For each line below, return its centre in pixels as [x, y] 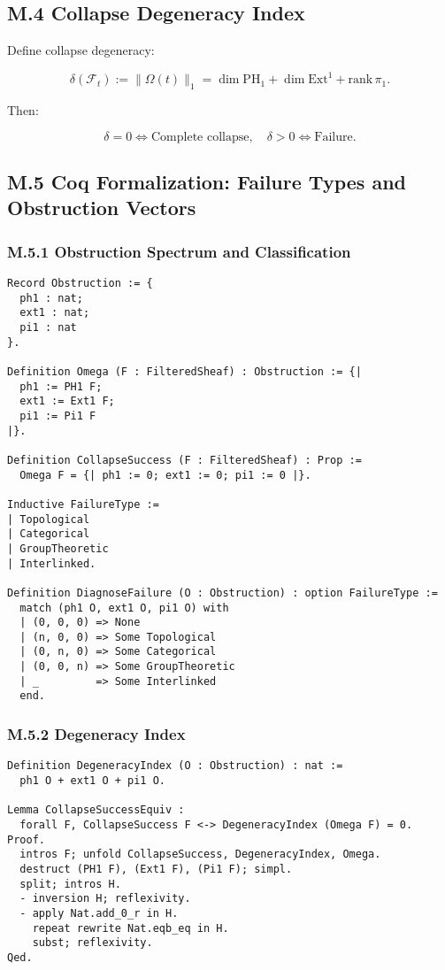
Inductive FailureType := [83, 504]
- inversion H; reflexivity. [105, 899]
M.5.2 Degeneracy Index [96, 734]
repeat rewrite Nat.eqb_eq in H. [130, 928]
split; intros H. [70, 884]
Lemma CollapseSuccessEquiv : [96, 810]
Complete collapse [200, 137]
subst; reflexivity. [92, 943]
